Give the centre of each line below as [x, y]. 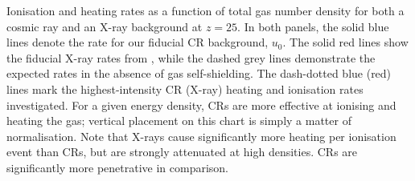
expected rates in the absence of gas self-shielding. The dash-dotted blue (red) [199, 73]
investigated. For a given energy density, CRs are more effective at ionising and [201, 105]
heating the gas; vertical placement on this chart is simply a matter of [179, 121]
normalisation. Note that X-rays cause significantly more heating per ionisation [201, 136]
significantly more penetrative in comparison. [118, 167]
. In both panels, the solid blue [313, 26]
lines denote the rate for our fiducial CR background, [138, 42]
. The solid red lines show [345, 42]
